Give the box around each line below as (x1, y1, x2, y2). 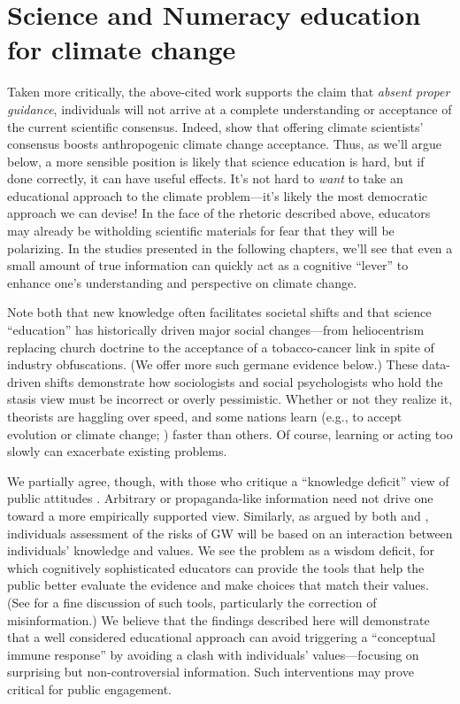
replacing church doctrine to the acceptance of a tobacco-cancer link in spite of (7, 337, 434, 356)
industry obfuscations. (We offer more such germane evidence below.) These (7, 355, 418, 374)
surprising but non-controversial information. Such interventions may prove (7, 662, 414, 681)
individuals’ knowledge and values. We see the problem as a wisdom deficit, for (7, 541, 435, 560)
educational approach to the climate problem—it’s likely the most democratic (7, 186, 428, 205)
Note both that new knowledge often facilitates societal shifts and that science (7, 303, 432, 321)
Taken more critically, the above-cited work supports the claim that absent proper (7, 82, 450, 101)
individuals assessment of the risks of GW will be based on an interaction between (7, 523, 453, 542)
